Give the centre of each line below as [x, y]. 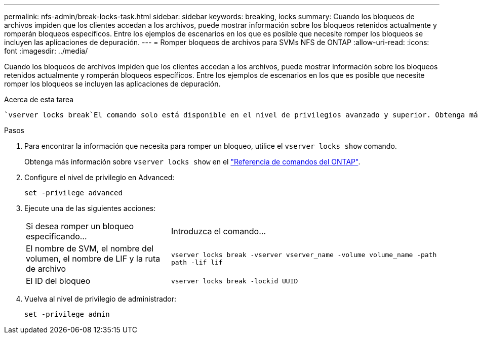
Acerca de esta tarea [39, 99]
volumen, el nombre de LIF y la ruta [93, 259]
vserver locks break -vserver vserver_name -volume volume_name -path [304, 255]
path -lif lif [197, 262]
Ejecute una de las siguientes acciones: [90, 208]
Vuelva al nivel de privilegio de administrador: [101, 299]
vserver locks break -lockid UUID [234, 281]
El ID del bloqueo [58, 281]
